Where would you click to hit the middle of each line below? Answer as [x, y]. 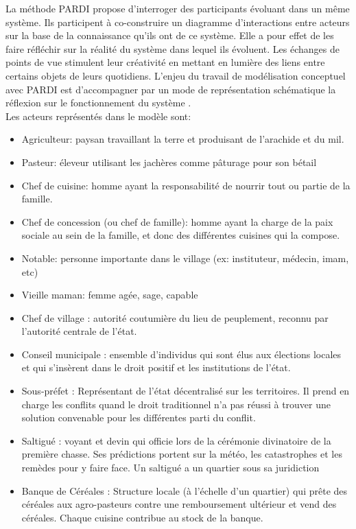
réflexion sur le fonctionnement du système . [98, 103]
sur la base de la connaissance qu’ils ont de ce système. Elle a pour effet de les [170, 35]
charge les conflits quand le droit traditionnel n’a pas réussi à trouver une [176, 404]
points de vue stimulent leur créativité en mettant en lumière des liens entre [165, 62]
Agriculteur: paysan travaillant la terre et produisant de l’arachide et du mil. [183, 139]
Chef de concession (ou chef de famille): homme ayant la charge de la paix [177, 221]
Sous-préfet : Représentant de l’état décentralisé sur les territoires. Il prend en [186, 391]
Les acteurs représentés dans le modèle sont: [98, 116]
